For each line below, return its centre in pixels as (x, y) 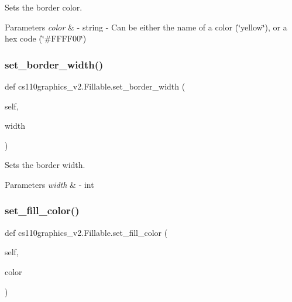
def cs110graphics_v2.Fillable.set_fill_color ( (86, 232)
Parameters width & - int (49, 184)
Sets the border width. (45, 165)
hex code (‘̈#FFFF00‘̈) (46, 38)
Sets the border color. (44, 7)
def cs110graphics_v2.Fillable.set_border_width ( (95, 86)
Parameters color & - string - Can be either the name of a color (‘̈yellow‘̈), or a (146, 27)
